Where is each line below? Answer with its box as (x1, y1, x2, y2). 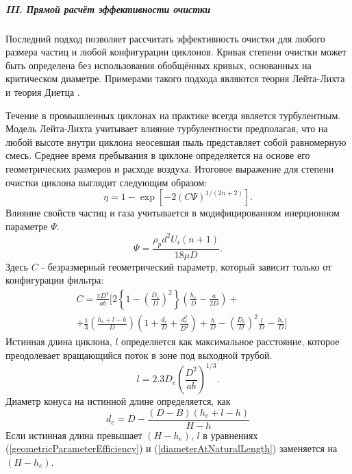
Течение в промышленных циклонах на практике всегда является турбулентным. (5, 108, 341, 122)
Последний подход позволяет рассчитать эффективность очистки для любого (5, 31, 325, 45)
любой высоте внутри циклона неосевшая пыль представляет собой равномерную (5, 134, 347, 149)
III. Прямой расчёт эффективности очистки (5, 1, 210, 16)
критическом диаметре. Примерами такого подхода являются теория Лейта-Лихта (5, 71, 345, 86)
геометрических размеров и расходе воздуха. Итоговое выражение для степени (5, 161, 334, 175)
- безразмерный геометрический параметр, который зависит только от (41, 259, 332, 273)
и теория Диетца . (5, 84, 80, 99)
